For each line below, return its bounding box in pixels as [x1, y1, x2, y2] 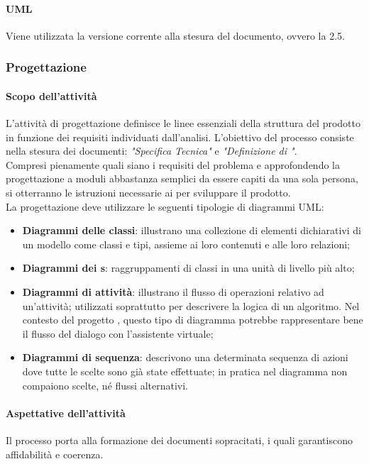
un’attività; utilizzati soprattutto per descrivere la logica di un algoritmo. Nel [22, 298, 360, 313]
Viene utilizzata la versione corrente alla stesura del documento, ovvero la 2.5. [6, 28, 345, 43]
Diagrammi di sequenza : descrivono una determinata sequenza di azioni [22, 350, 348, 365]
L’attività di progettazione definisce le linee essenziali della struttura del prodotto [6, 116, 361, 131]
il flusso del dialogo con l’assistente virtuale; [22, 326, 214, 341]
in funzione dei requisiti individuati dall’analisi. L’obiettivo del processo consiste [6, 129, 354, 144]
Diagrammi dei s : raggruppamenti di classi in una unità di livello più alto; [22, 260, 355, 275]
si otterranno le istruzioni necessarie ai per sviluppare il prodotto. [6, 185, 291, 199]
